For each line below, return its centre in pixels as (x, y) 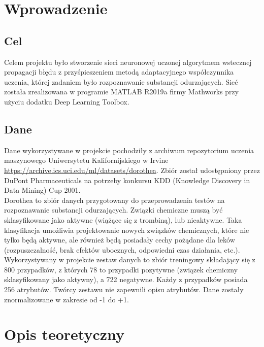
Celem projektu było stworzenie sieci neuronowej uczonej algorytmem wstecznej (128, 62)
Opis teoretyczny (64, 334)
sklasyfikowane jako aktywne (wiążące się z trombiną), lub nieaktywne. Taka (123, 219)
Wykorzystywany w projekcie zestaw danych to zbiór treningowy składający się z (130, 259)
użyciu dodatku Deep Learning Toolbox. (67, 101)
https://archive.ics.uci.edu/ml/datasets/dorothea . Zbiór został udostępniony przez (132, 170)
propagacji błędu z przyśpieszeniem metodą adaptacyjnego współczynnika (119, 72)
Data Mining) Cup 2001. (42, 190)
